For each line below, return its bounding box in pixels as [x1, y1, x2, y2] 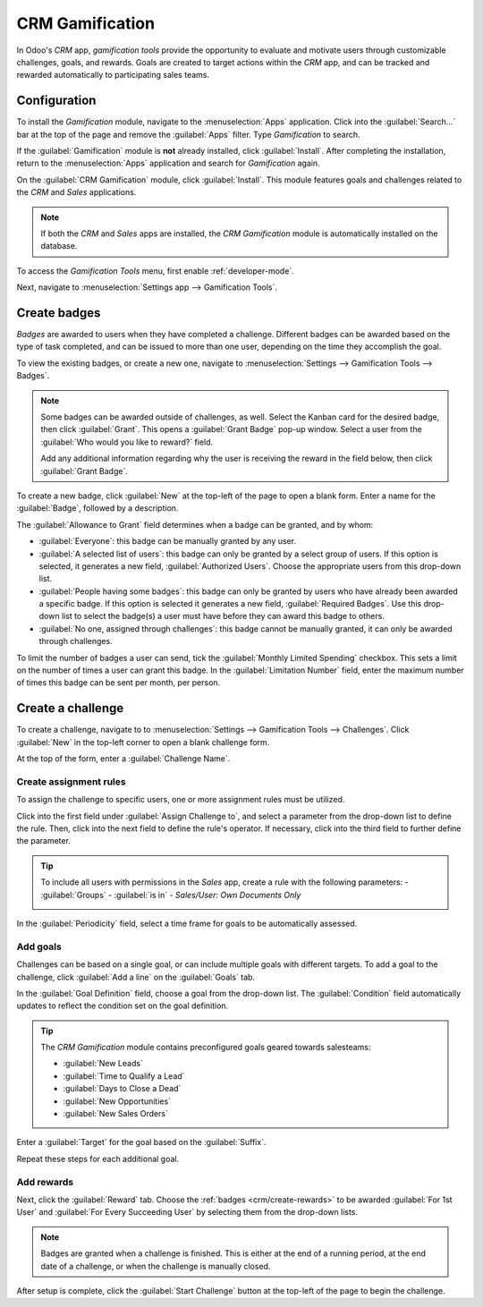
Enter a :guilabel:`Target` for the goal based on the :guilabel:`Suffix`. [16, 1137, 267, 1148]
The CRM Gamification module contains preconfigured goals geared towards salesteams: [40, 1042, 371, 1053]
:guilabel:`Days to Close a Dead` [63, 1083, 182, 1094]
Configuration [16, 93, 97, 108]
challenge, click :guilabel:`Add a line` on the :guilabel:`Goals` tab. [16, 972, 255, 982]
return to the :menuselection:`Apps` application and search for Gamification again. [16, 157, 321, 169]
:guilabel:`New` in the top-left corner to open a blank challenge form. [16, 736, 270, 747]
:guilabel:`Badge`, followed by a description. [16, 503, 179, 513]
